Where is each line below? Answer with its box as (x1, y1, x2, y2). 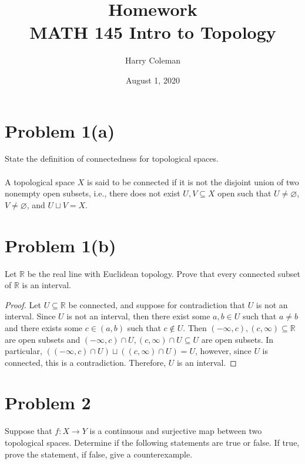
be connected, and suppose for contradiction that (68, 298, 245, 311)
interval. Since (5, 310, 56, 322)
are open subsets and (5, 333, 81, 345)
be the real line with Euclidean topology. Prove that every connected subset (27, 267, 300, 279)
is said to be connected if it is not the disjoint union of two (86, 175, 299, 188)
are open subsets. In (201, 333, 274, 345)
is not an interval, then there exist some (66, 310, 210, 322)
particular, (5, 345, 42, 357)
